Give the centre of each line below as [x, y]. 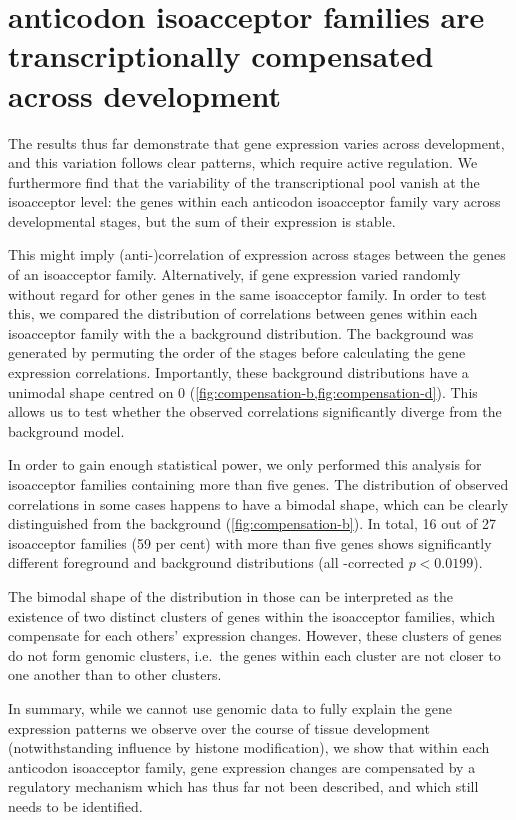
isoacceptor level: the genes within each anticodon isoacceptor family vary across [254, 201]
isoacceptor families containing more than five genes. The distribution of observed [258, 484]
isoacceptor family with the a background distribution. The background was [241, 332]
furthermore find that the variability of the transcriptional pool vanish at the [244, 181]
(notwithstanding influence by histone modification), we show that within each [249, 747]
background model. [66, 430]
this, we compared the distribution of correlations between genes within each [243, 313]
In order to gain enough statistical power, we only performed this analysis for [245, 464]
